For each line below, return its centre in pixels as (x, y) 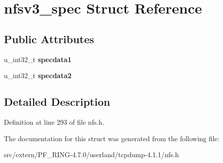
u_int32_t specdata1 (38, 59)
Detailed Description (57, 102)
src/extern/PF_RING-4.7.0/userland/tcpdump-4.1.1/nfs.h (92, 155)
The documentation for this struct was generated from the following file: (112, 138)
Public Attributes (49, 39)
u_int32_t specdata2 (38, 75)
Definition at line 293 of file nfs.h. (54, 122)
